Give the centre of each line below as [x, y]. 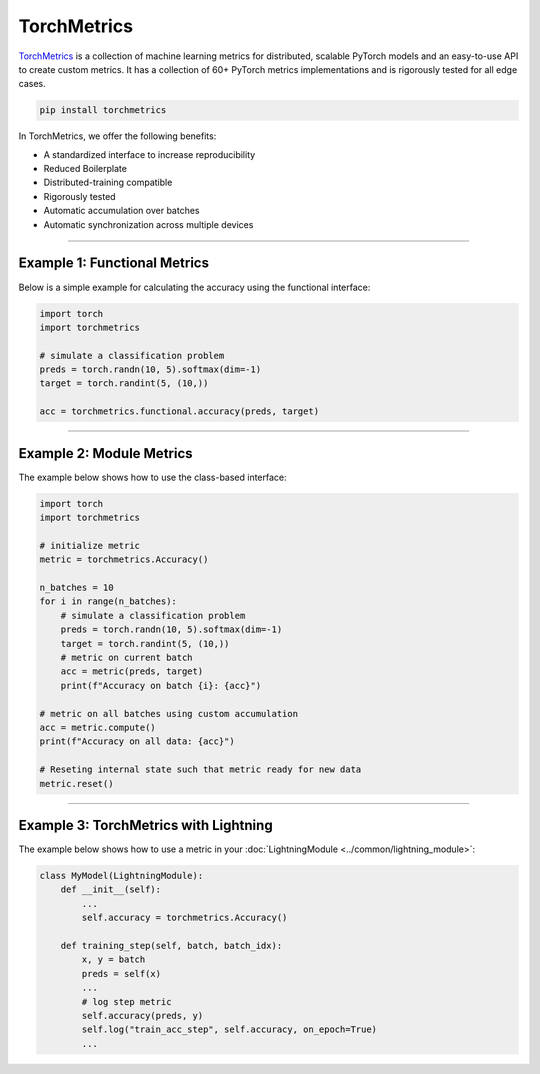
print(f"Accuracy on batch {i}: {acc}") [161, 685]
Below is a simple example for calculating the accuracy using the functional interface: [194, 287]
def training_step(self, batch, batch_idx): [171, 945]
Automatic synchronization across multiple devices [148, 224]
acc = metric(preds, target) [132, 671]
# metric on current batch [127, 658]
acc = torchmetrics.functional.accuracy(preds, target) [179, 411]
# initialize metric [89, 545]
